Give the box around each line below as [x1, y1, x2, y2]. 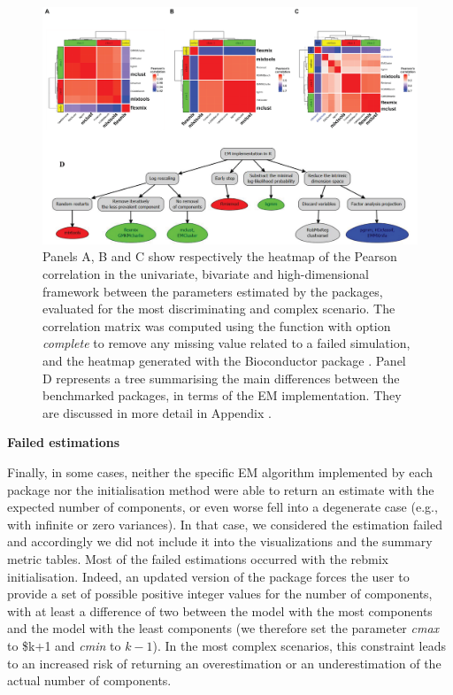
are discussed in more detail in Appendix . [42, 403, 272, 421]
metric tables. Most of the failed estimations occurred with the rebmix [7, 549, 388, 568]
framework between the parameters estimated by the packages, [42, 282, 383, 300]
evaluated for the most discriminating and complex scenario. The [42, 299, 395, 318]
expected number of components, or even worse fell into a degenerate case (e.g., [7, 498, 438, 516]
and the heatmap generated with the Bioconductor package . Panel [42, 351, 406, 370]
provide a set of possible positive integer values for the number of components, [7, 584, 433, 603]
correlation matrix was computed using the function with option [42, 316, 391, 335]
